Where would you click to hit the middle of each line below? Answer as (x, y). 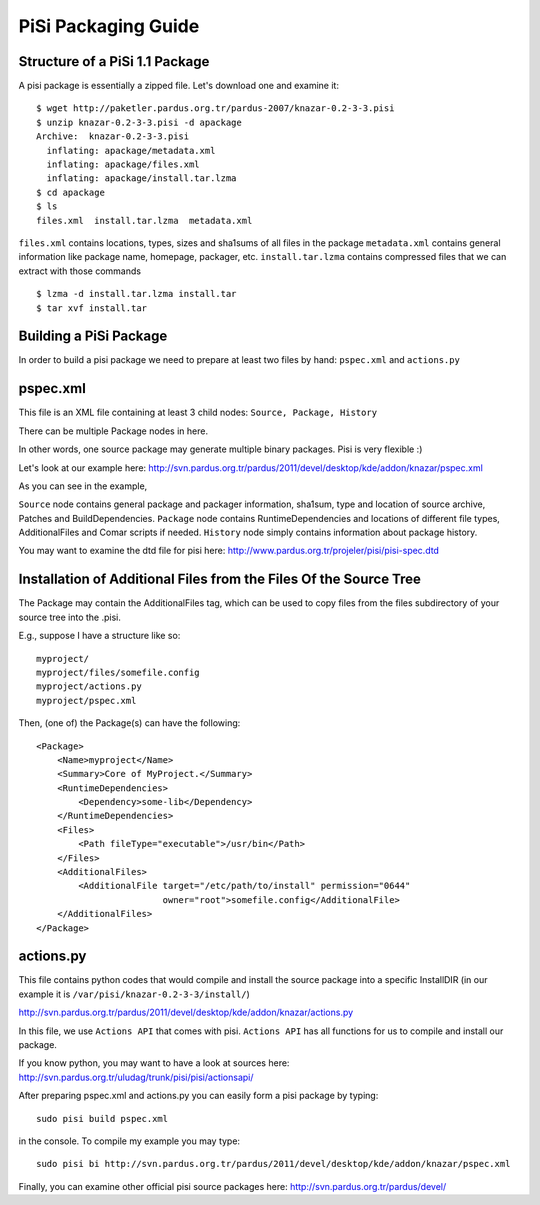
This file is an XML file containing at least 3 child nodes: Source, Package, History (198, 412)
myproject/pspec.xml (86, 700)
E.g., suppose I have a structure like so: (99, 636)
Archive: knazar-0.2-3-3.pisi (113, 136)
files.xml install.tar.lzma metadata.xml (144, 220)
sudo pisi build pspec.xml (102, 1118)
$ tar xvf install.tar (92, 308)
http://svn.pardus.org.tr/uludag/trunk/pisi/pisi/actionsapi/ (136, 1077)
